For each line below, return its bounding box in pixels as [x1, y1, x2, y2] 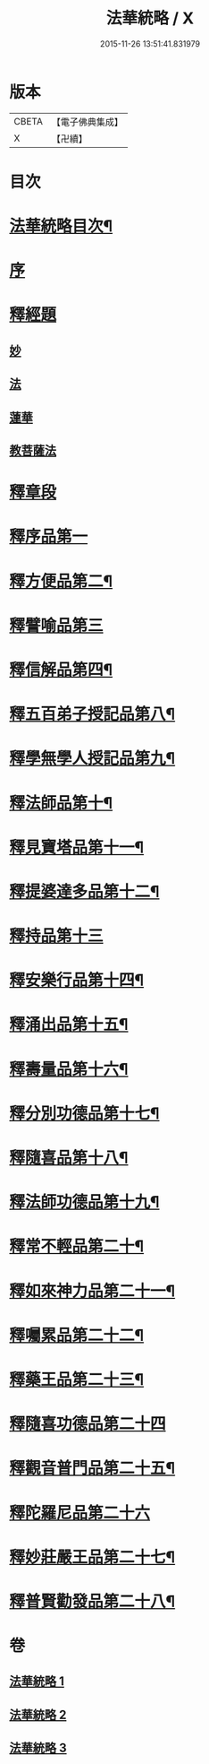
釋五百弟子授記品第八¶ [9, 705, 176, 724]
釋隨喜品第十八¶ [9, 1148, 129, 1168]
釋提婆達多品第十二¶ [9, 881, 160, 902]
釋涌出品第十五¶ [9, 1015, 129, 1035]
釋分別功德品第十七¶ [9, 1103, 160, 1123]
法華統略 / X [105, 8, 195, 29]
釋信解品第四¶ [9, 660, 113, 679]
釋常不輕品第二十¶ [9, 1236, 145, 1257]
